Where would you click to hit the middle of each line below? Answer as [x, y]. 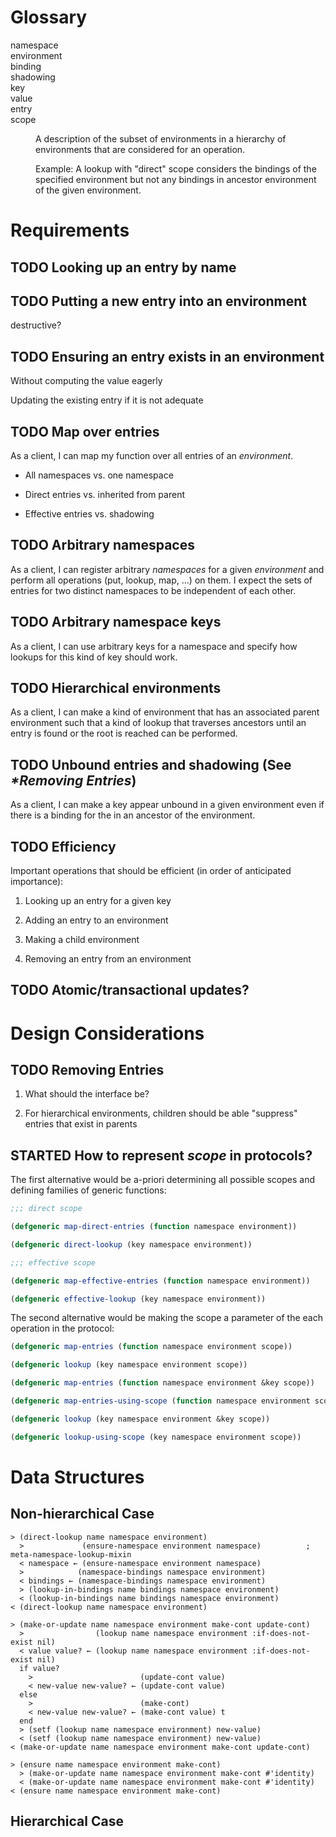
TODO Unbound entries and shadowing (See [151, 764]
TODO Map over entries [85, 431]
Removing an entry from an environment [108, 959]
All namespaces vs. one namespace [99, 475]
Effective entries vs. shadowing [89, 513]
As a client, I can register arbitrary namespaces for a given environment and [167, 569]
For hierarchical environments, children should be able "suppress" [161, 1113]
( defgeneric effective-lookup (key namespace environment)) [138, 1299]
